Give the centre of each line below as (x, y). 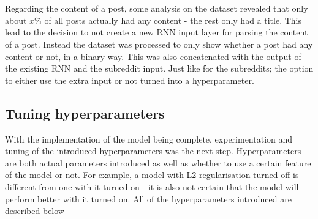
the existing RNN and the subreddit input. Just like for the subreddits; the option (159, 68)
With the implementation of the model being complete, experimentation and (149, 139)
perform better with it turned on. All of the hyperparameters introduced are (148, 199)
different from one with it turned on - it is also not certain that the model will (152, 186)
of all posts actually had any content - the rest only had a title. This (173, 20)
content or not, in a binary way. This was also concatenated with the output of (153, 56)
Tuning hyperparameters (85, 113)
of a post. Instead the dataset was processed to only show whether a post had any (159, 44)
